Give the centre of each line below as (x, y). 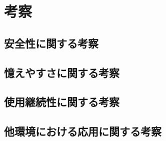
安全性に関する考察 (51, 43)
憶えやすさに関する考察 (62, 72)
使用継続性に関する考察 (62, 102)
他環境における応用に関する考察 (83, 131)
